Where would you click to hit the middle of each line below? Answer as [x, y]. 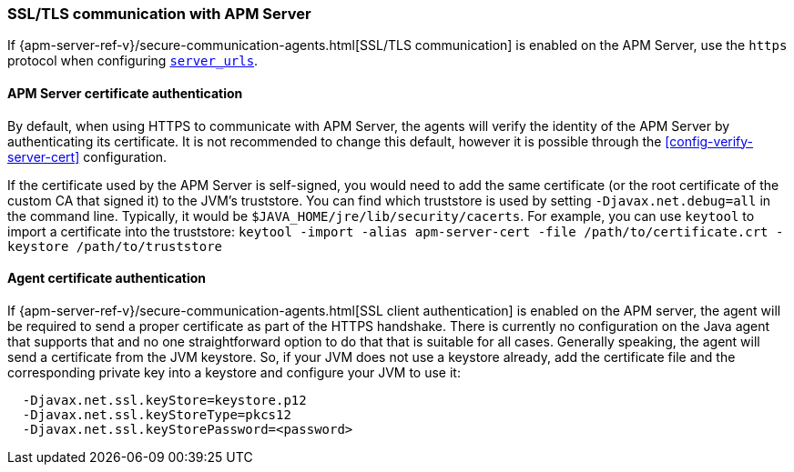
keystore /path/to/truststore [115, 246]
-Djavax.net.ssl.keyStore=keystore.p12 [164, 400]
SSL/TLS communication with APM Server [159, 14]
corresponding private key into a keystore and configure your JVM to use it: [234, 372]
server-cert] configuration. [87, 156]
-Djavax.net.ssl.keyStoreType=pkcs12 [157, 414]
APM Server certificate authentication [125, 93]
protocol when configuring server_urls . [133, 61]
